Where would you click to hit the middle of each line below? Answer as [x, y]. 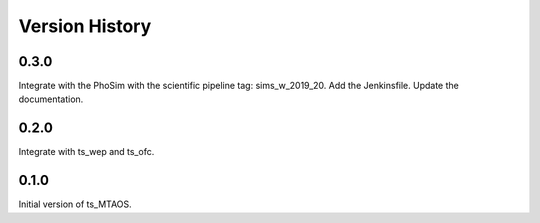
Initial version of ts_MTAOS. [75, 204]
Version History [85, 26]
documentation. [51, 99]
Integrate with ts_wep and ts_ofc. [86, 152]
